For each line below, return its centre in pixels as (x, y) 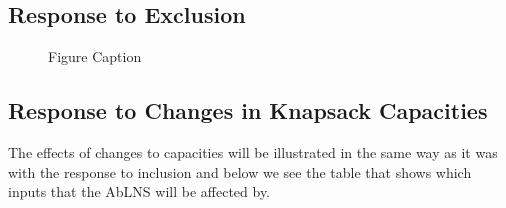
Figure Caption (95, 56)
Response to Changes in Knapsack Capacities (248, 110)
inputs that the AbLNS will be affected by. (139, 191)
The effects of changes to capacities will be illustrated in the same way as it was (253, 152)
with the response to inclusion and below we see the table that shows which (240, 171)
